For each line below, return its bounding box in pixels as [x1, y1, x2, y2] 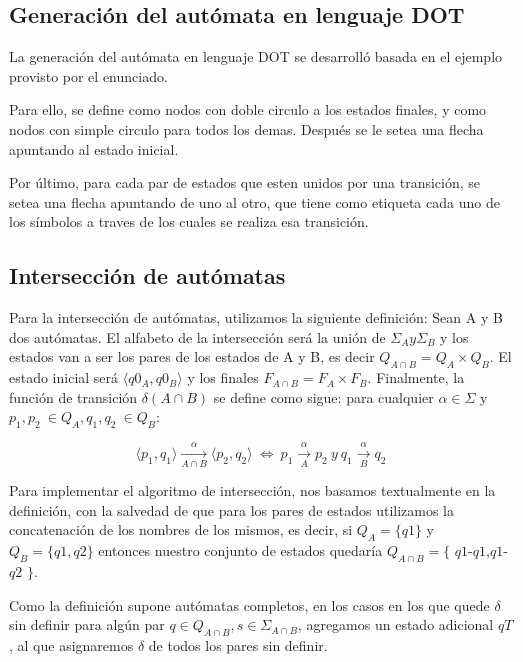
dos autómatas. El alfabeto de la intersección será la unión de [9, 326, 386, 347]
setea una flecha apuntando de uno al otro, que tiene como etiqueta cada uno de [9, 191, 500, 212]
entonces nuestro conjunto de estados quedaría [98, 540, 383, 561]
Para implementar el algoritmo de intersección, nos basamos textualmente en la [9, 480, 496, 501]
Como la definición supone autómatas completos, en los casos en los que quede [9, 594, 490, 615]
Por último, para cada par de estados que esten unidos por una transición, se [9, 172, 481, 193]
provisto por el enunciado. [9, 65, 168, 86]
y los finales [187, 367, 259, 388]
